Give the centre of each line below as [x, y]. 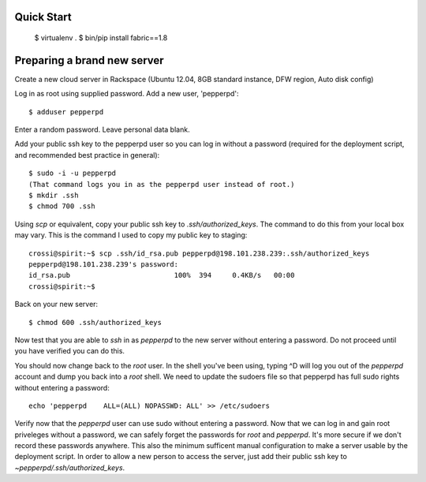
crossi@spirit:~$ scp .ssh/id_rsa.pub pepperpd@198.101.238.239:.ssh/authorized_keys [199, 253]
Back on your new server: [56, 305]
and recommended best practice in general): [87, 155]
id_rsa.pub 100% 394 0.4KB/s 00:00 [162, 275]
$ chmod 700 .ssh [62, 206]
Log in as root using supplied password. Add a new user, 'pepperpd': [127, 94]
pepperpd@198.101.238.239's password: [104, 264]
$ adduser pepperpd [66, 112]
